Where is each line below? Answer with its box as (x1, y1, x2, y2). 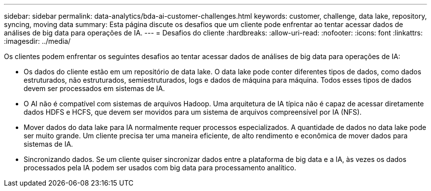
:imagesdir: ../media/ (4, 37, 71, 45)
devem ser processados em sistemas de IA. (24, 84, 165, 93)
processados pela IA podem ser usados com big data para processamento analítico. (24, 163, 296, 172)
